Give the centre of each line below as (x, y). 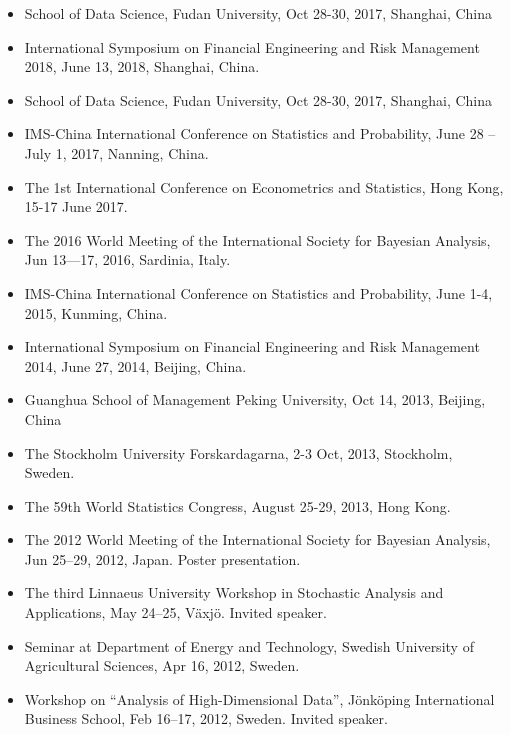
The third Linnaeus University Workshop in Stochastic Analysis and (234, 592)
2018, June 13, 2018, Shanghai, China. (142, 66)
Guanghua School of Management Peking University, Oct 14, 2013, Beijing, (255, 399)
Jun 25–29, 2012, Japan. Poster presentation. (162, 558)
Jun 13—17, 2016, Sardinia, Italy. (127, 259)
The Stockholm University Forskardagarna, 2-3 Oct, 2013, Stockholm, (238, 452)
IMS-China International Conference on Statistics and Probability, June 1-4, (258, 292)
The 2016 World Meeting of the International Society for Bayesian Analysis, (257, 239)
